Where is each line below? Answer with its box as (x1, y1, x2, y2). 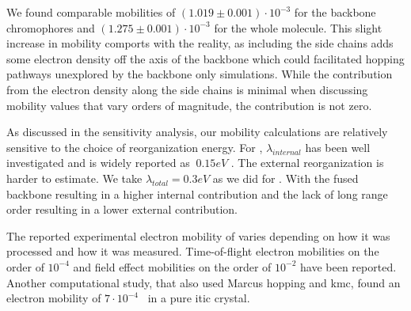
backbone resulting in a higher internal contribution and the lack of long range (6, 185, 388, 202)
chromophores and (6, 19, 95, 36)
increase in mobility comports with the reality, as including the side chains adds (6, 35, 394, 51)
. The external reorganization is (230, 154, 384, 171)
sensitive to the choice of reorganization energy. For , (6, 138, 263, 155)
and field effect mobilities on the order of (73, 258, 272, 275)
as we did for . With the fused (212, 169, 359, 186)
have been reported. (300, 258, 397, 275)
